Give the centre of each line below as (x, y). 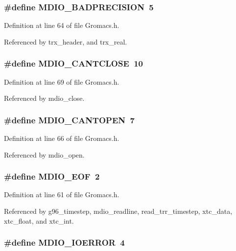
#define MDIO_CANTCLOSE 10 (74, 63)
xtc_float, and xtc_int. (39, 220)
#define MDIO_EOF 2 (52, 176)
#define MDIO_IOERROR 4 (64, 242)
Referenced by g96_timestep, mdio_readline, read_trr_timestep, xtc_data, (118, 211)
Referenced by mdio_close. (44, 98)
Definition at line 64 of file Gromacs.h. (62, 25)
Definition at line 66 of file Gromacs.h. (62, 138)
